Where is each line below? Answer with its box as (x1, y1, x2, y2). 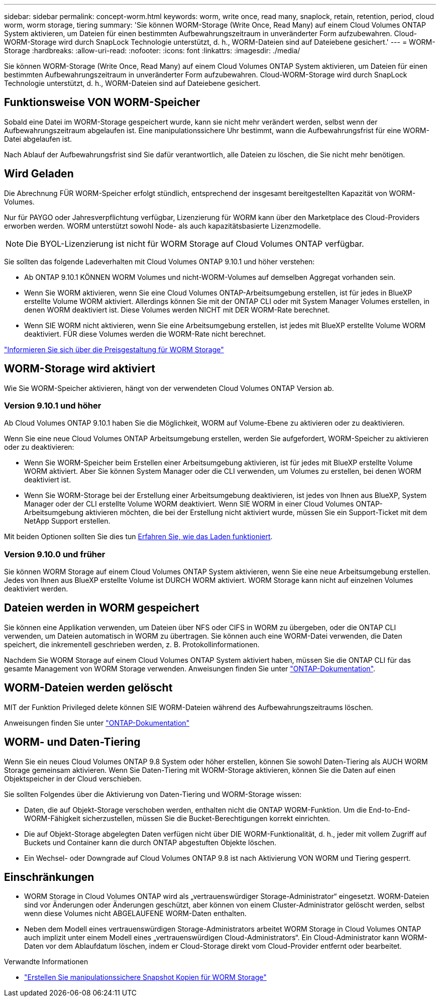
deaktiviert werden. (4, 584, 68, 593)
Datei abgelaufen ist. (4, 134, 72, 143)
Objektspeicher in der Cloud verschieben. (4, 774, 142, 783)
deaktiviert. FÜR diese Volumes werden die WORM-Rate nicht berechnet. (24, 329, 266, 338)
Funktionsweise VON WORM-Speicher (4, 96, 200, 109)
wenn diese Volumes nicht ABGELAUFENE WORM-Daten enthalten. (24, 909, 247, 918)
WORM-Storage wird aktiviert (4, 362, 155, 375)
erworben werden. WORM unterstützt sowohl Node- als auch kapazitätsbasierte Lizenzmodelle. (4, 221, 321, 230)
